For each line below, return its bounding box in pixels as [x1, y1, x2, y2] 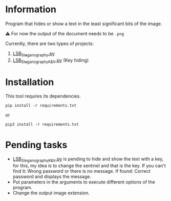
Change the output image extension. [12, 190, 90, 196]
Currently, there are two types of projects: [5, 40, 94, 47]
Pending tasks [5, 139, 68, 151]
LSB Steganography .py [12, 50, 55, 57]
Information [5, 4, 56, 15]
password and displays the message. [12, 173, 91, 180]
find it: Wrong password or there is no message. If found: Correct [12, 168, 151, 174]
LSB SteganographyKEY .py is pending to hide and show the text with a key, [12, 156, 164, 164]
